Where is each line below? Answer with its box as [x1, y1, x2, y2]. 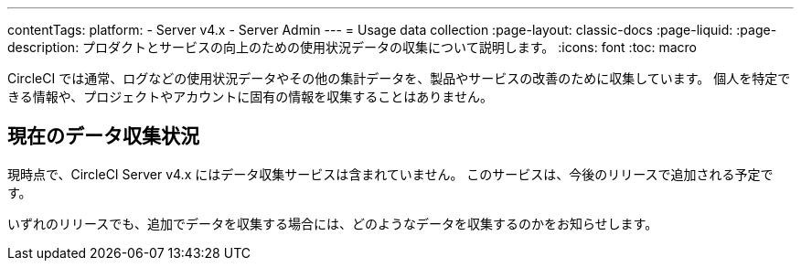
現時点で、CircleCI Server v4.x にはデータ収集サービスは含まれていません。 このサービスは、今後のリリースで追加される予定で [7, 166, 774, 182]
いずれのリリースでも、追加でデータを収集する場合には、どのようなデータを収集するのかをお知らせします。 [7, 215, 658, 231]
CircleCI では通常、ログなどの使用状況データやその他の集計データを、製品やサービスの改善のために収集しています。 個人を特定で [7, 70, 791, 86]
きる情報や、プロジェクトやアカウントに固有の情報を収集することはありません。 [7, 89, 493, 104]
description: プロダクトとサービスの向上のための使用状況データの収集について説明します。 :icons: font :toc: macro [7, 39, 698, 55]
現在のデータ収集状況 [7, 124, 199, 148]
